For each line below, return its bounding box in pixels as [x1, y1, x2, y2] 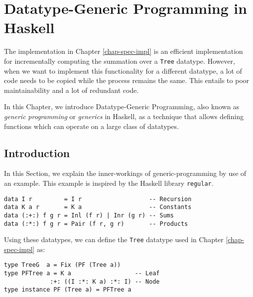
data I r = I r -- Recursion [4, 195, 192, 203]
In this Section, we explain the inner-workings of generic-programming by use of [4, 168, 247, 178]
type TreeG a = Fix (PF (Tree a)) [4, 261, 121, 269]
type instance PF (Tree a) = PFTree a [4, 286, 131, 294]
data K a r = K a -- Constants [4, 204, 192, 211]
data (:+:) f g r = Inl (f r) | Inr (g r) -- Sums [4, 212, 174, 219]
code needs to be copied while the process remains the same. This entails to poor [4, 75, 250, 85]
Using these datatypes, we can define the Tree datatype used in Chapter [4, 234, 224, 245]
